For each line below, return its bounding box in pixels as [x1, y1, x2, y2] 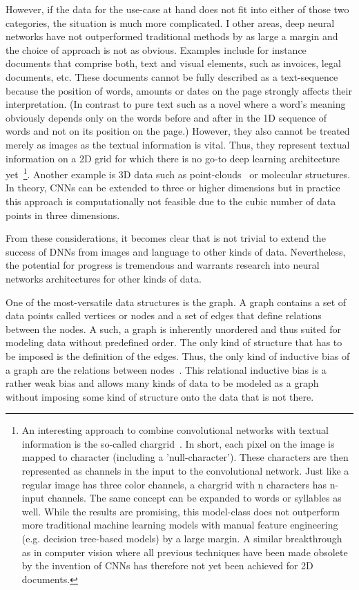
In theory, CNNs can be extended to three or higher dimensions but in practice [6, 180, 340, 195]
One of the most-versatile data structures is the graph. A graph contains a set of [6, 294, 347, 309]
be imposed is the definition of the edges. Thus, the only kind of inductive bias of [6, 348, 350, 363]
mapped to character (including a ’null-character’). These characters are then [21, 450, 349, 464]
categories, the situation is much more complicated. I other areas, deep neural [6, 15, 335, 30]
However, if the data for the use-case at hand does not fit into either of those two [6, 2, 349, 16]
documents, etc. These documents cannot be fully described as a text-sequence [6, 69, 338, 84]
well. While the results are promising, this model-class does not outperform [21, 504, 340, 518]
